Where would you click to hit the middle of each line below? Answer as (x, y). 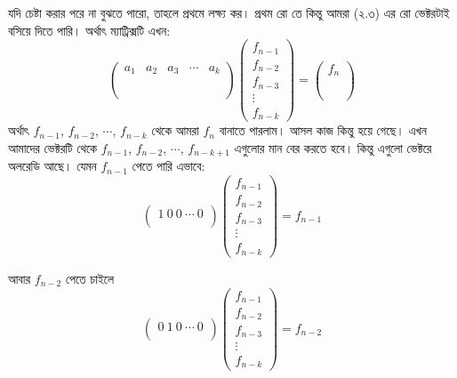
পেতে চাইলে (90, 278)
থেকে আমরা (175, 130)
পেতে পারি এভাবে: (168, 166)
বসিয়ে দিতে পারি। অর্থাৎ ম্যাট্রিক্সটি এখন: (89, 30)
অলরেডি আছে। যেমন (52, 166)
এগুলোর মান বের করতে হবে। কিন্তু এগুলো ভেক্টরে (333, 147)
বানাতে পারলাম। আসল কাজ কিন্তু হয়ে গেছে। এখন (323, 130)
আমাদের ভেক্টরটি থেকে (52, 147)
